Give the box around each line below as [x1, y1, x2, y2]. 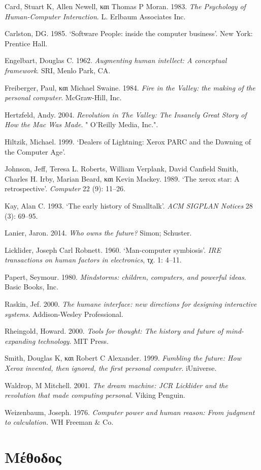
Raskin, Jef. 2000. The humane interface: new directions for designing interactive [5, 299, 257, 309]
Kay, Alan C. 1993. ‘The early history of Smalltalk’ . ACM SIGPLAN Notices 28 [5, 200, 253, 211]
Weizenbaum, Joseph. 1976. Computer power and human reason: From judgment [5, 406, 255, 417]
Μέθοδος [5, 447, 61, 467]
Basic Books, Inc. [5, 281, 58, 292]
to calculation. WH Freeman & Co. [5, 417, 114, 427]
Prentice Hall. [5, 38, 48, 48]
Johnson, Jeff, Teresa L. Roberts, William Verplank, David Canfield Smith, [5, 163, 239, 174]
